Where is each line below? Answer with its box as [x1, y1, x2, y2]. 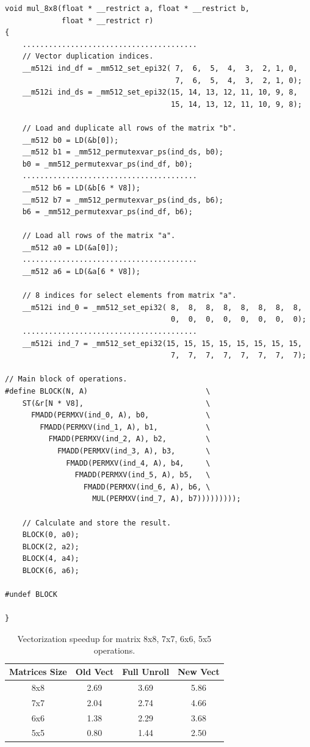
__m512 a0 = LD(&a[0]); [22, 243, 119, 252]
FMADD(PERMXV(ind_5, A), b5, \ [74, 471, 211, 480]
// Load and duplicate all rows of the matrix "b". [22, 123, 237, 132]
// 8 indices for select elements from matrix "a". [22, 291, 237, 300]
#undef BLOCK [5, 590, 57, 599]
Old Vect [75, 665, 114, 678]
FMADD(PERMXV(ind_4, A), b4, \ [66, 458, 211, 467]
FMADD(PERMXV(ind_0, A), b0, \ [31, 411, 211, 420]
